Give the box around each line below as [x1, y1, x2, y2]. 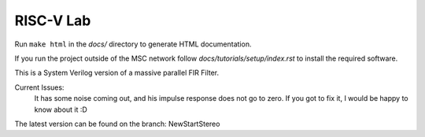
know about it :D [34, 105, 88, 114]
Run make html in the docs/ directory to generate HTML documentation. [14, 39, 252, 49]
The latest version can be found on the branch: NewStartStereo [14, 119, 220, 128]
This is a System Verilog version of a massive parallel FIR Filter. [14, 68, 220, 78]
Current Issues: [14, 83, 65, 92]
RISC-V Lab [14, 12, 91, 29]
